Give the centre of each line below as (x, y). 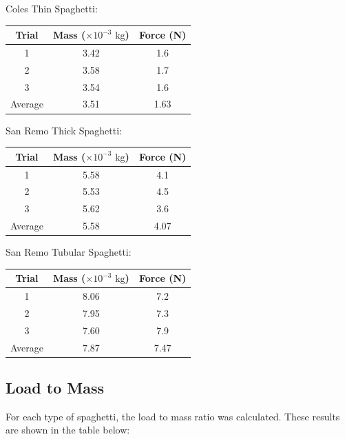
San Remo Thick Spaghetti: (64, 130)
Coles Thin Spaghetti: (52, 8)
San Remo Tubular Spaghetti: (69, 252)
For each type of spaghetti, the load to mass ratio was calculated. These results (173, 416)
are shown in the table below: (68, 430)
